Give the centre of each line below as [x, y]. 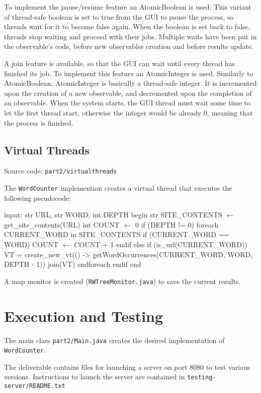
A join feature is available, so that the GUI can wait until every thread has [120, 63]
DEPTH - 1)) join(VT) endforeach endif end [73, 264]
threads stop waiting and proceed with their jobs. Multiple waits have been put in [130, 36]
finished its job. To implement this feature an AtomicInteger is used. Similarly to [129, 73]
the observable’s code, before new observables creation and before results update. [129, 46]
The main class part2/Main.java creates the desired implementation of [114, 340]
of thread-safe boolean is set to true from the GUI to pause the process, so [119, 16]
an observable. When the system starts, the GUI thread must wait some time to [127, 103]
